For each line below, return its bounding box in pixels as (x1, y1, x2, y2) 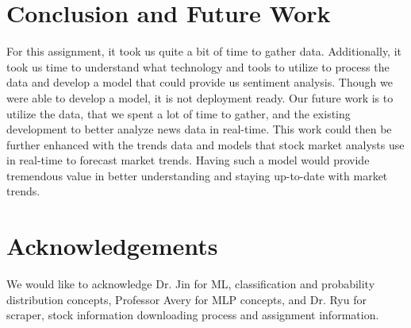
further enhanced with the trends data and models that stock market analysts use (6, 136, 405, 152)
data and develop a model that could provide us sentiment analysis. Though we (6, 74, 393, 91)
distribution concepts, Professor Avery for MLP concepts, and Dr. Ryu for (6, 291, 367, 307)
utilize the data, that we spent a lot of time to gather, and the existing (6, 105, 351, 122)
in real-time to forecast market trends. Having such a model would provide (6, 152, 370, 168)
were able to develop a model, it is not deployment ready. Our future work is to (6, 89, 394, 106)
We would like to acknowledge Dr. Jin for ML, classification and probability (6, 276, 375, 292)
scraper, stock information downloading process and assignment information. (6, 307, 379, 323)
